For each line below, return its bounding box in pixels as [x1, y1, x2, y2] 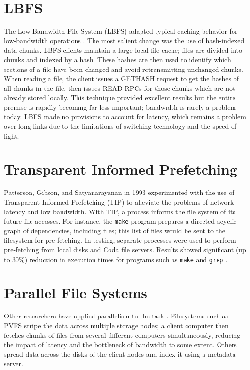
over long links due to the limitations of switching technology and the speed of [4, 121, 237, 131]
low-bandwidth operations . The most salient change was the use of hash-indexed [4, 35, 245, 45]
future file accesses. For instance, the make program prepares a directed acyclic [4, 216, 237, 226]
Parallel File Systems [4, 282, 147, 302]
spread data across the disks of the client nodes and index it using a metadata [4, 349, 236, 359]
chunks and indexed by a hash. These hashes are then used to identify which [4, 54, 231, 64]
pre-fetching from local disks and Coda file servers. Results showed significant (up [4, 245, 246, 254]
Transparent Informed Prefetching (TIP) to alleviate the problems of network [4, 196, 234, 207]
